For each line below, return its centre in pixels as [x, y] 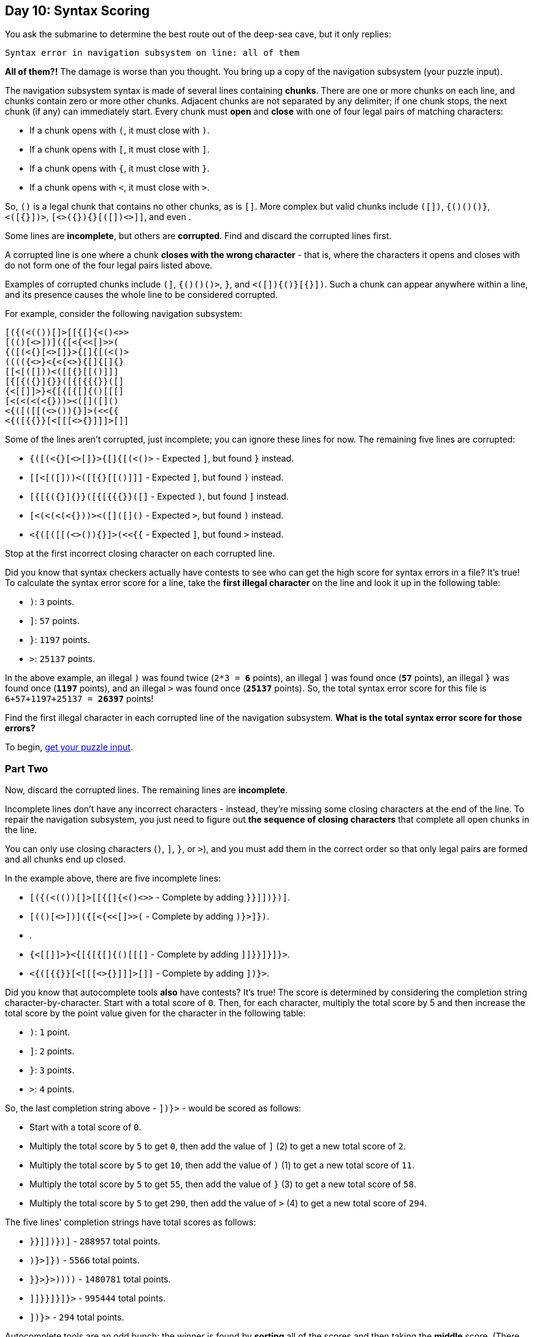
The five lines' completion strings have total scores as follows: [131, 1222]
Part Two [27, 768]
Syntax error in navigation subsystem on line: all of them [152, 53]
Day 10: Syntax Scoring [78, 11]
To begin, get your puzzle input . [69, 747]
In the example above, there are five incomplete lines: [113, 878]
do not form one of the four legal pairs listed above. [109, 265]
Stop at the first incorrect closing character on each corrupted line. [140, 554]
